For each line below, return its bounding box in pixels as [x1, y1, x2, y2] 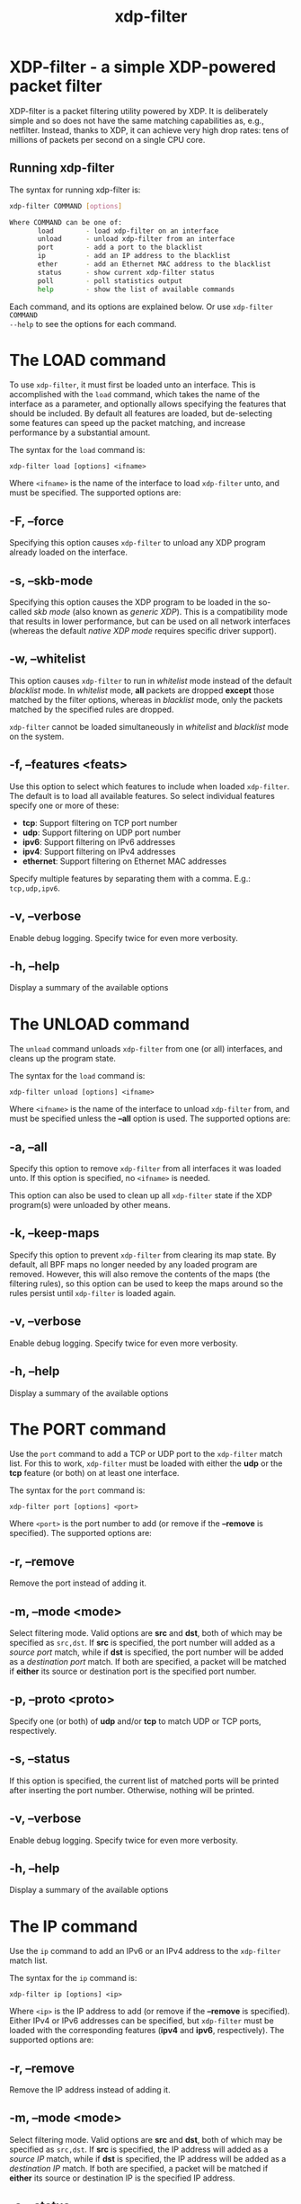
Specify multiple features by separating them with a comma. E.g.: [9, 873, 252, 884]
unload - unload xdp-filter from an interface [37, 235, 235, 244]
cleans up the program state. [9, 1053, 117, 1064]
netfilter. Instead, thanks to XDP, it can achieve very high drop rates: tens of [9, 124, 289, 136]
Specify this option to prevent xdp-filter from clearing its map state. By [9, 1249, 277, 1260]
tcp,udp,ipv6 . [9, 883, 60, 893]
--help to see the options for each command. [9, 318, 177, 329]
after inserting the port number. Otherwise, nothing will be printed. [9, 1784, 254, 1795]
